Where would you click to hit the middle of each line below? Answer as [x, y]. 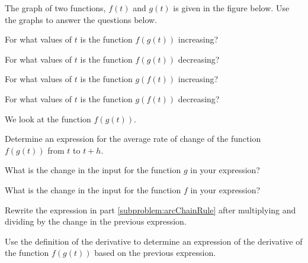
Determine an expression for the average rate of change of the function [133, 139]
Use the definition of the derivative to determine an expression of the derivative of [154, 241]
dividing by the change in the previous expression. [96, 221]
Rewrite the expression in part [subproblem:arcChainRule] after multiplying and [150, 210]
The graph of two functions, [55, 8]
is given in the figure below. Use [231, 8]
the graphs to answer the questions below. [81, 19]
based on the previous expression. [155, 253]
